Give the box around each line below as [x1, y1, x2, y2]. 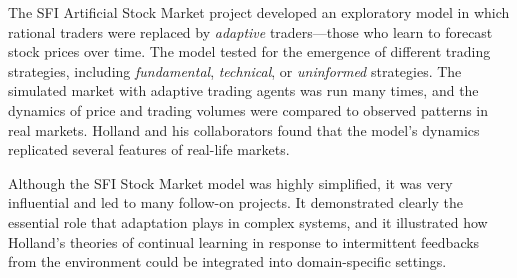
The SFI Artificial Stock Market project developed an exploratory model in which [8, 2, 510, 22]
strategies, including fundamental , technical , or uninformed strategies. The [8, 60, 462, 81]
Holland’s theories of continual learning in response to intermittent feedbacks [8, 231, 480, 252]
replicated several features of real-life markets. [8, 139, 290, 160]
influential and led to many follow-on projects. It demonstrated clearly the [8, 192, 463, 213]
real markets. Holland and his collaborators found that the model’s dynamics [8, 119, 480, 140]
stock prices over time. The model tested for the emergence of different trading [8, 41, 491, 62]
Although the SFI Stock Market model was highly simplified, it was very [8, 172, 453, 193]
